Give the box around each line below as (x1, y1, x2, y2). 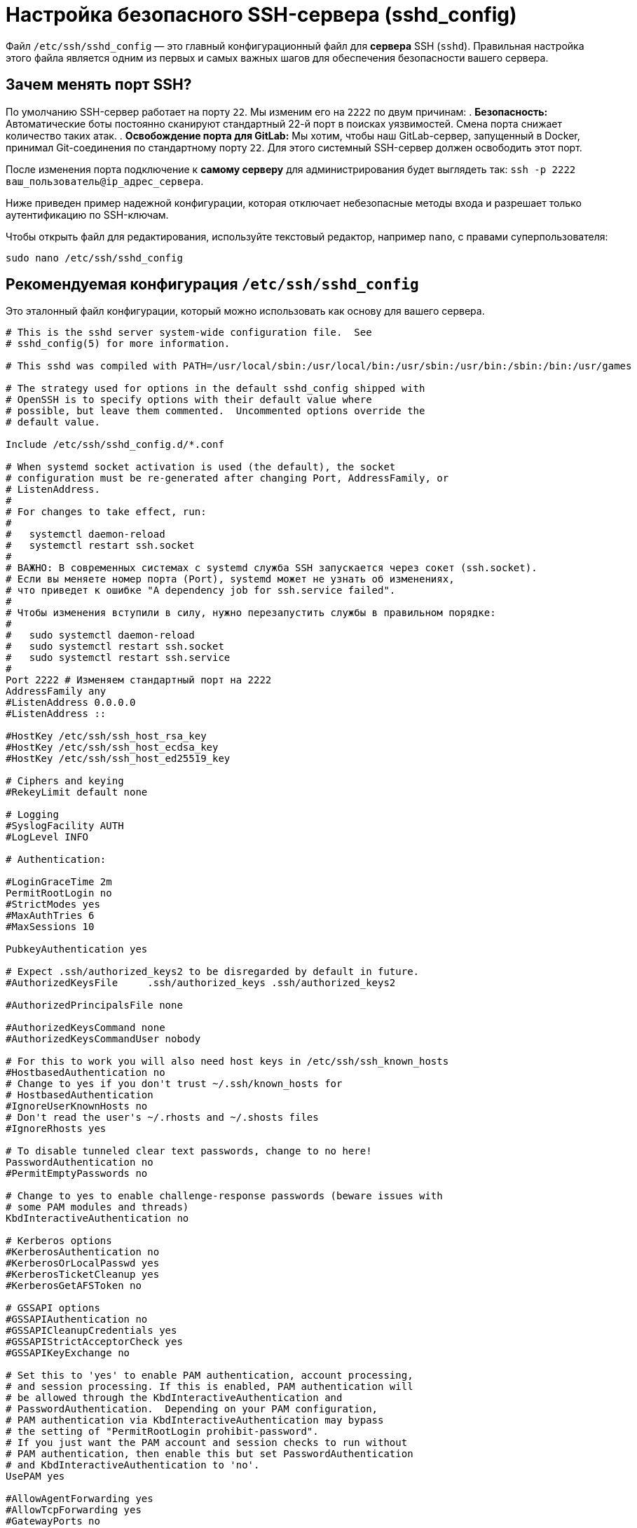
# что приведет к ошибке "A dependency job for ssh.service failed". (6, 585, 396, 596)
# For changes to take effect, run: (6, 506, 207, 518)
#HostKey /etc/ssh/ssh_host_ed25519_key (6, 753, 231, 765)
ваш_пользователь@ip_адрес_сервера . (6, 175, 204, 187)
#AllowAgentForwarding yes (6, 1493, 153, 1505)
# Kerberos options (6, 1235, 112, 1247)
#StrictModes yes (6, 899, 100, 910)
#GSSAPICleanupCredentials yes (6, 1325, 177, 1337)
